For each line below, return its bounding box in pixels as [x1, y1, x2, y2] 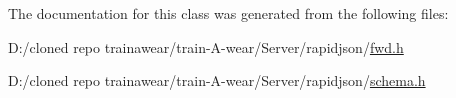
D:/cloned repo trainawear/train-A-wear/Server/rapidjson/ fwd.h [8, 36, 404, 57]
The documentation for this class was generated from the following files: [8, 3, 449, 23]
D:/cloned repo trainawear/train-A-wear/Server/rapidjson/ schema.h [8, 70, 426, 91]
